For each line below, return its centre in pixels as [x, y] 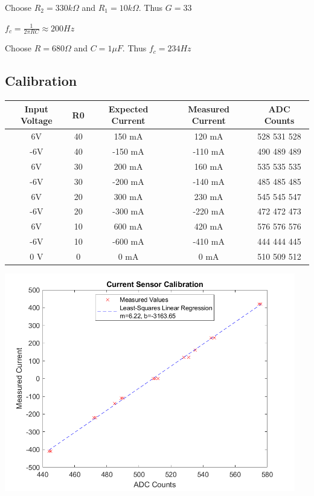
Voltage [36, 121]
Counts [279, 121]
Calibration [41, 81]
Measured [209, 108]
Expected [128, 108]
